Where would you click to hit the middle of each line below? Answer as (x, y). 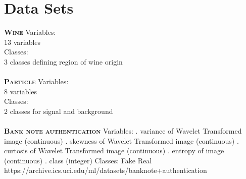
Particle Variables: (36, 81)
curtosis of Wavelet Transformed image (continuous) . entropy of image (114, 151)
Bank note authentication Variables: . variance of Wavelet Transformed (123, 131)
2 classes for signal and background (59, 111)
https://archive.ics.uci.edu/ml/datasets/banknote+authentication (106, 170)
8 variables (21, 91)
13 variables (22, 42)
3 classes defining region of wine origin (63, 61)
